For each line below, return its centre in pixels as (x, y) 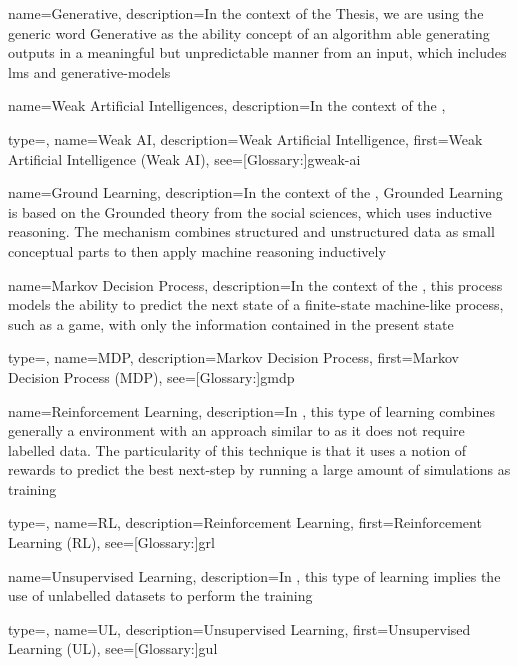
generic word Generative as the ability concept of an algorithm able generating (249, 32)
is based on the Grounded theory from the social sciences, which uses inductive (250, 211)
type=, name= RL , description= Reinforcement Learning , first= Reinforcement (245, 522)
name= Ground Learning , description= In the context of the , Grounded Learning (255, 192)
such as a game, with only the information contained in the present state (231, 323)
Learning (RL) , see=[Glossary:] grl (111, 542)
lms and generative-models (89, 71)
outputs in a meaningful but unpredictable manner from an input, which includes (257, 52)
